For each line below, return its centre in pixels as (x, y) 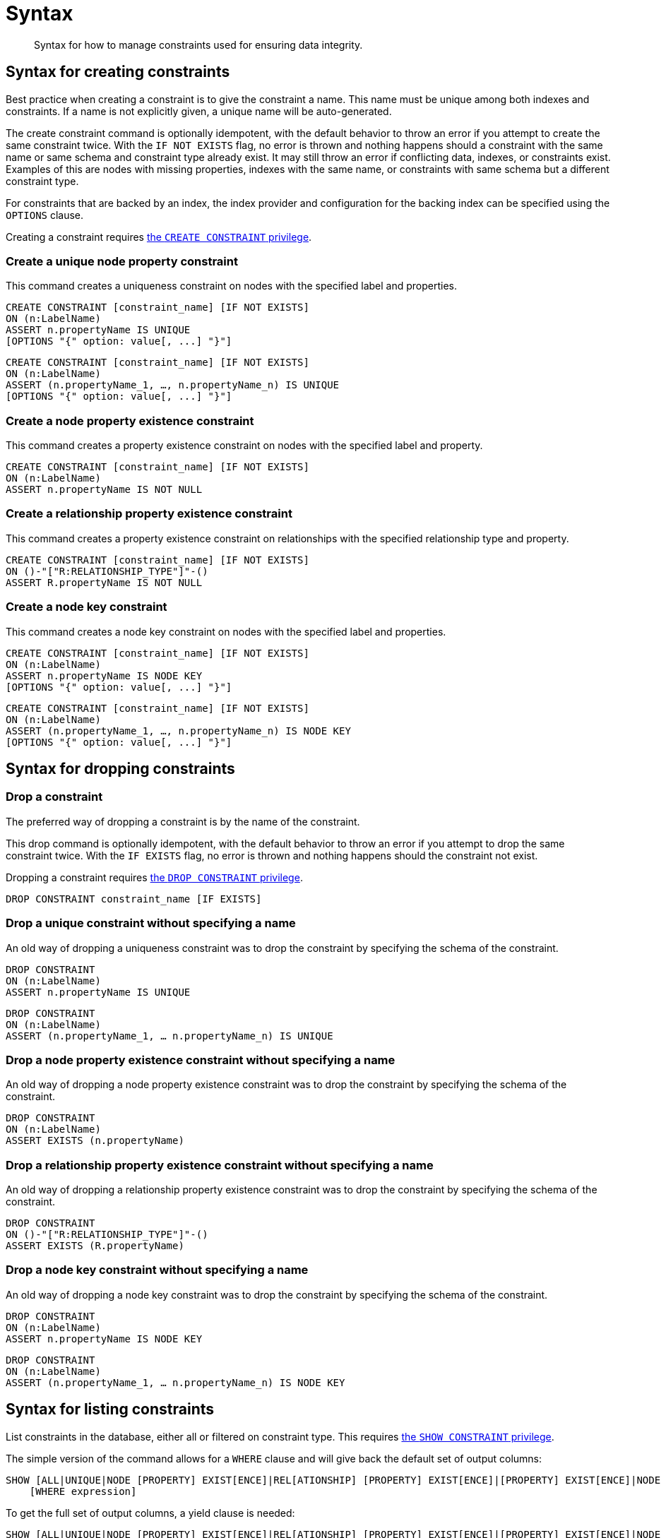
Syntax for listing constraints (110, 1409)
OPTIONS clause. (45, 215)
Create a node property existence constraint (130, 421)
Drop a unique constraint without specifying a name (151, 923)
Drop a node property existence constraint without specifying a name (201, 1060)
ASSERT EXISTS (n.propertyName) (95, 1141)
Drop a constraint (54, 797)
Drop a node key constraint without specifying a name (157, 1270)
